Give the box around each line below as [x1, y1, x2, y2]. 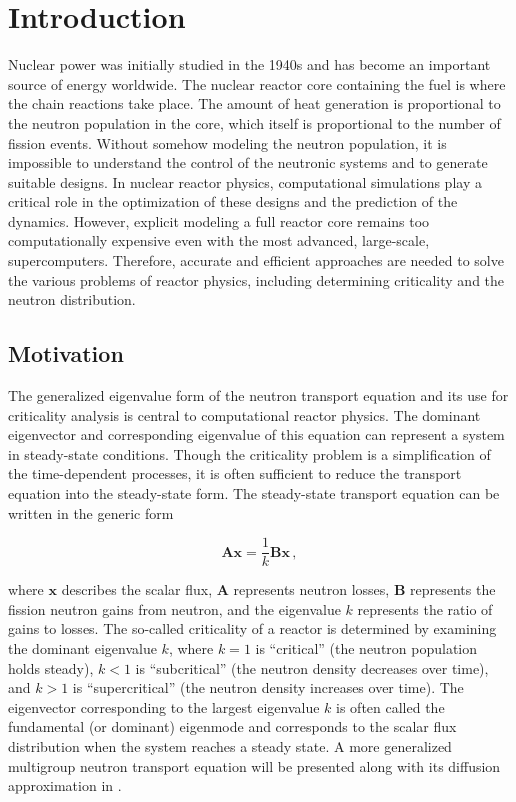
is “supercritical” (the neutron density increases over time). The [72, 677, 464, 698]
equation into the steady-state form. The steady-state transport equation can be [8, 483, 500, 504]
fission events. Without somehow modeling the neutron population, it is [8, 132, 447, 153]
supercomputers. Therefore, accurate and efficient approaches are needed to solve [8, 250, 504, 271]
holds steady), [8, 657, 94, 678]
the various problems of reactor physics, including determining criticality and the [8, 269, 505, 290]
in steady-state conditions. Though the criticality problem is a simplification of [8, 443, 491, 464]
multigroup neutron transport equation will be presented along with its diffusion [8, 755, 501, 776]
